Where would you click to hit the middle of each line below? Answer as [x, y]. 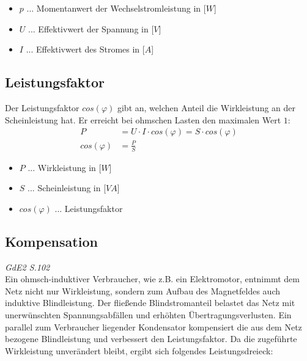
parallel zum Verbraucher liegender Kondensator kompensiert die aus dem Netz [153, 326]
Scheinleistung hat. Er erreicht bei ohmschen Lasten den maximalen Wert [143, 119]
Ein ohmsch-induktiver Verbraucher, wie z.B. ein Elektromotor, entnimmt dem [152, 279]
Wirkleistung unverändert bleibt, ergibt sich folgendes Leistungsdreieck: [139, 350]
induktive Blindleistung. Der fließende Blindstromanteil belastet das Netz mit [150, 303]
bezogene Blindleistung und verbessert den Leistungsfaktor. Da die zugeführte [151, 339]
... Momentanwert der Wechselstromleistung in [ [116, 8]
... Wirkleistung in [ [65, 167]
